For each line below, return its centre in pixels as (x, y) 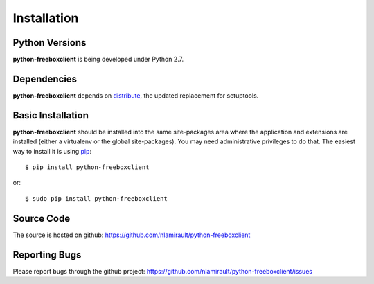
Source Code (42, 218)
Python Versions (50, 43)
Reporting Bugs (47, 255)
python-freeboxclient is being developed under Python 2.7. (98, 60)
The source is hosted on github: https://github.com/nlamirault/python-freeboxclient (132, 235)
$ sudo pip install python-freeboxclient (96, 198)
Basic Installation (51, 115)
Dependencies (45, 79)
